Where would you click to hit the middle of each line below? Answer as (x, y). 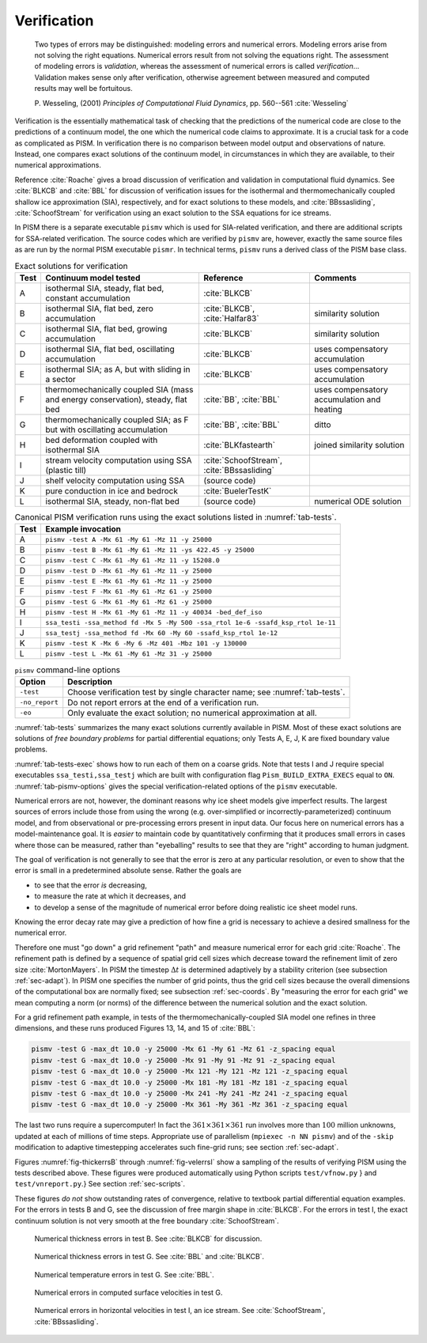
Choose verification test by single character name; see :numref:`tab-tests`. (206, 692)
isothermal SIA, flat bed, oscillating (110, 349)
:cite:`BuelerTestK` (237, 490)
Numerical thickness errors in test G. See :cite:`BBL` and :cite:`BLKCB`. (149, 1257)
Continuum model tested (93, 278)
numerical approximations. (58, 165)
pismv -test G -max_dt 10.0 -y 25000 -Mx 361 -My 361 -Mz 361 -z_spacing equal (190, 1105)
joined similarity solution (359, 445)
